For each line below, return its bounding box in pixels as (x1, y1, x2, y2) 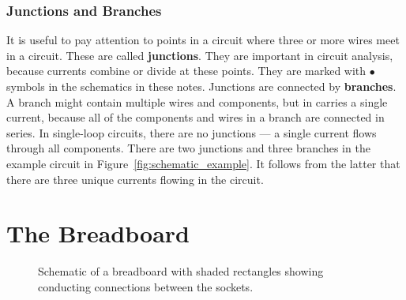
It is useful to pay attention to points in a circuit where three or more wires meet (6, 32, 400, 48)
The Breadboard (6, 217, 190, 249)
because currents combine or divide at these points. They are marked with (6, 62, 367, 79)
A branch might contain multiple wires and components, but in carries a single (6, 93, 388, 110)
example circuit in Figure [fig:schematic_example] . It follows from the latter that (6, 155, 400, 171)
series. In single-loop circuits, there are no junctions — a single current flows (6, 124, 377, 141)
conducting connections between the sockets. (38, 278, 254, 294)
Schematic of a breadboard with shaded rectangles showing (38, 263, 324, 279)
